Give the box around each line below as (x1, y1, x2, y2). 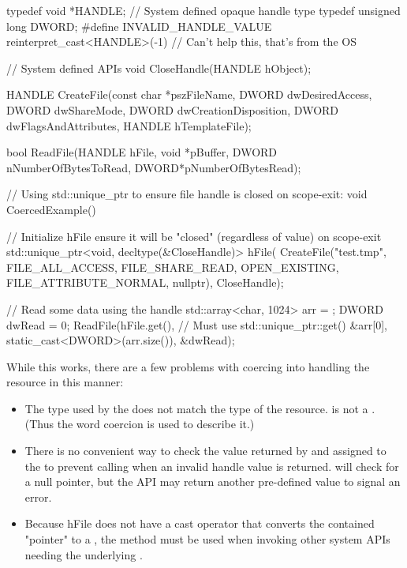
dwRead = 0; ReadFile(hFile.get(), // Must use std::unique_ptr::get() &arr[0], (6, 316, 388, 333)
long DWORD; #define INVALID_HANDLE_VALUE (6, 17, 272, 34)
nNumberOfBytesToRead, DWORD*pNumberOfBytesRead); (6, 159, 301, 175)
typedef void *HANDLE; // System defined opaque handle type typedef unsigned (6, 2, 401, 18)
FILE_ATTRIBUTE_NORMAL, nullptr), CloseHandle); (6, 274, 284, 291)
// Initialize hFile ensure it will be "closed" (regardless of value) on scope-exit (6, 228, 382, 244)
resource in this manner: (6, 374, 124, 390)
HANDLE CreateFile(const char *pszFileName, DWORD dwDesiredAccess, (6, 86, 372, 103)
